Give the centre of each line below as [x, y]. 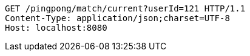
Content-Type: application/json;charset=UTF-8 [117, 18]
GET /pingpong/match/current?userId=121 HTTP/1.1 [125, 8]
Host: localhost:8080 [56, 28]
